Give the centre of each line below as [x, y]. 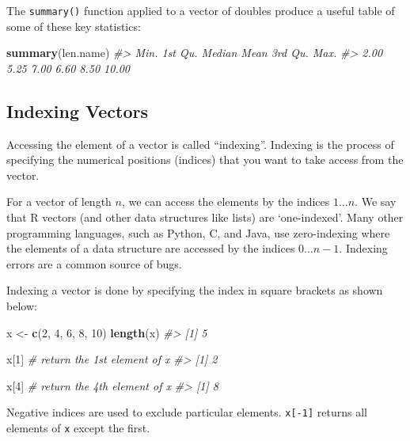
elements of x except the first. [78, 428]
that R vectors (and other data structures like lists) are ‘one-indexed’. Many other [205, 217]
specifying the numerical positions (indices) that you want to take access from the [205, 160]
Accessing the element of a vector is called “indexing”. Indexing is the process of [200, 144]
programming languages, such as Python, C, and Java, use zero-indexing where [198, 232]
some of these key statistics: [74, 26]
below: [22, 305]
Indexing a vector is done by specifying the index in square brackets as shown [195, 290]
